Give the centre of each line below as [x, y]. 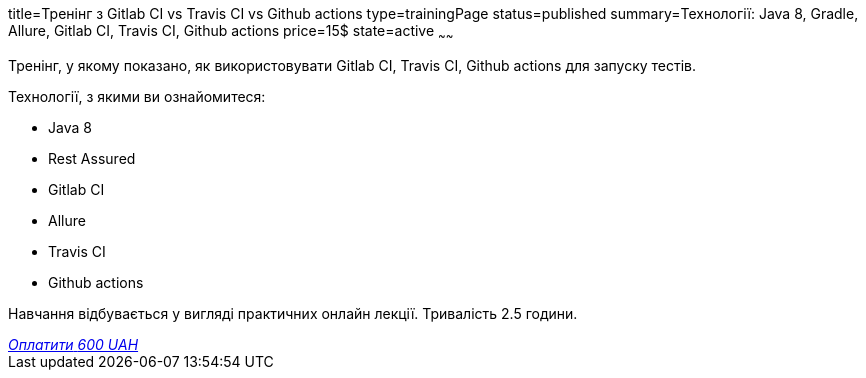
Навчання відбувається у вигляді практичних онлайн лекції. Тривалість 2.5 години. [293, 313]
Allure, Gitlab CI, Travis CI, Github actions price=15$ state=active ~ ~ [231, 32]
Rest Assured [92, 158]
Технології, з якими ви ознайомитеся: [137, 96]
